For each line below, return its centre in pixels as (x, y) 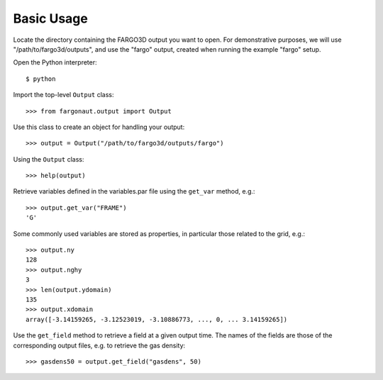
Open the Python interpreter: (55, 62)
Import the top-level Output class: (63, 95)
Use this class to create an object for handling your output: (99, 127)
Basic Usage (50, 18)
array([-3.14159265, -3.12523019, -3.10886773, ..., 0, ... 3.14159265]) (157, 319)
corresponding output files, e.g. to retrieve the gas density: (99, 345)
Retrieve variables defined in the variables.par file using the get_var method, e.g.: (134, 191)
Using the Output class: (49, 159)
